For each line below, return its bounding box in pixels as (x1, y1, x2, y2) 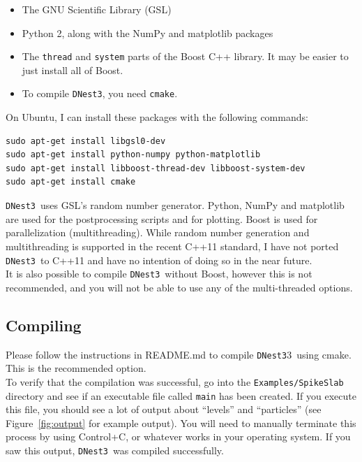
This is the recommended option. (6, 361, 146, 375)
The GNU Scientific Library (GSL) (22, 2, 172, 16)
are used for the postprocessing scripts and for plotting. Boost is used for (6, 211, 318, 226)
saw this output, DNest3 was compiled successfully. (6, 442, 224, 457)
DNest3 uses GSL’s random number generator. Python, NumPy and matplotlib (6, 198, 345, 212)
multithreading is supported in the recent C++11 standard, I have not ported (6, 238, 339, 253)
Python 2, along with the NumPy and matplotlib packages (22, 25, 273, 40)
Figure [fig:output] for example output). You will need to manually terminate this (6, 415, 356, 430)
